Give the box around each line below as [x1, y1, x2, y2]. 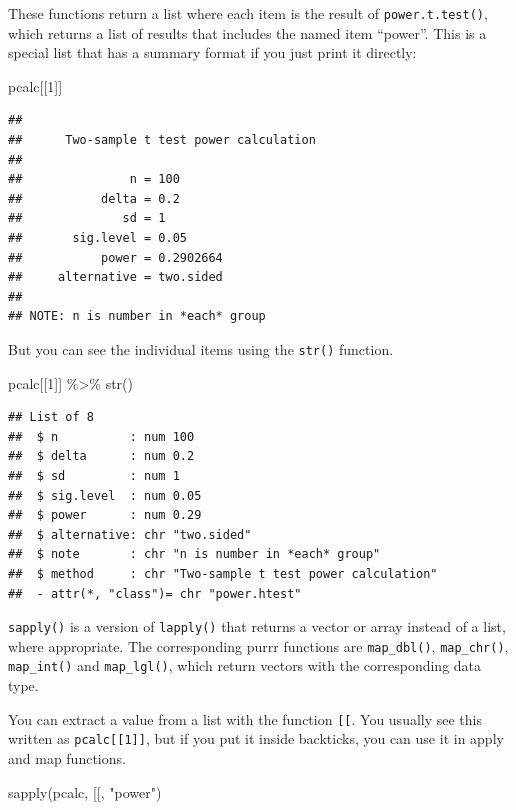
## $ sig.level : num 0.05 [8, 488, 202, 503]
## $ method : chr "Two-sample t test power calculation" [8, 566, 438, 581]
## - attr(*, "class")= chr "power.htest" [8, 586, 302, 601]
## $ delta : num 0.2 [8, 449, 195, 464]
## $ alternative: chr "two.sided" [8, 527, 252, 542]
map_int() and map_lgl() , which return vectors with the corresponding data [8, 655, 482, 676]
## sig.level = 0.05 [8, 231, 187, 245]
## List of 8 [8, 410, 94, 425]
